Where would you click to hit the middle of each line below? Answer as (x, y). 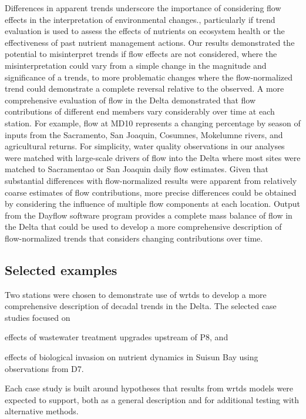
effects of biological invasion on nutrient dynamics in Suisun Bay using (132, 357)
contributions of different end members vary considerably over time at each (140, 111)
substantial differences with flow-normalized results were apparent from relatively (151, 180)
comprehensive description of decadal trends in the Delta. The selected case (141, 306)
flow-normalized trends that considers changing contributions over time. (134, 238)
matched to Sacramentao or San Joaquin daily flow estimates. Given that (137, 169)
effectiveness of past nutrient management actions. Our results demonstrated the (150, 42)
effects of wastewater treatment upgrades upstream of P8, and (117, 337)
